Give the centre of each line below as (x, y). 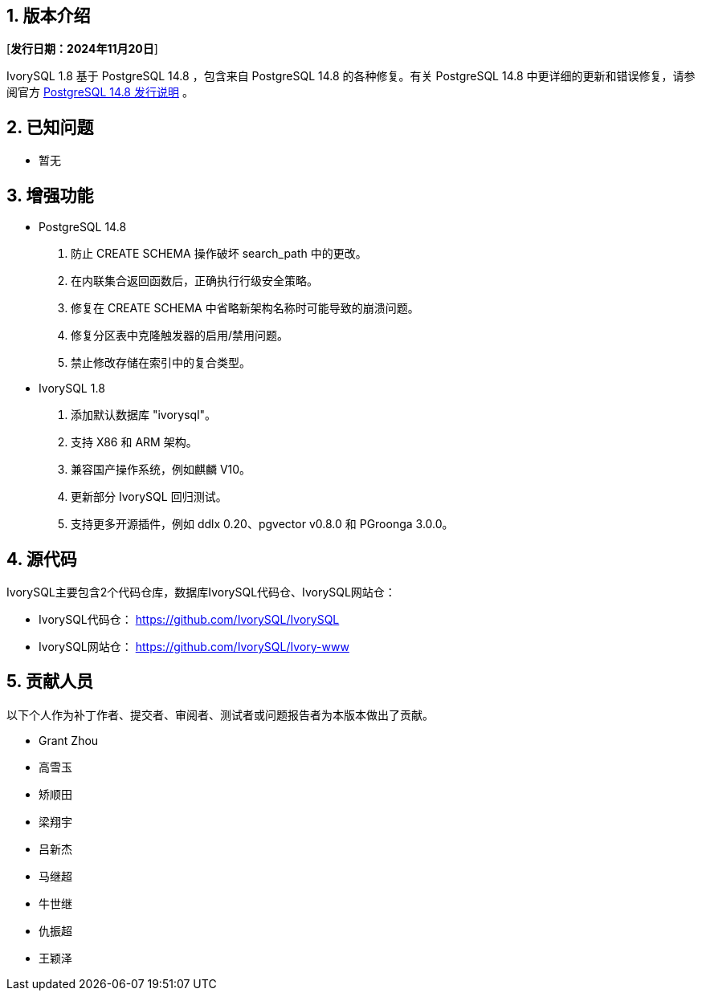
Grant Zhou (69, 740)
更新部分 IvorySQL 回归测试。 (149, 497)
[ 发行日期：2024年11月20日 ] (82, 49)
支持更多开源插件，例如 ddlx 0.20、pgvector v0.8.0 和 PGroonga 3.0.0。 (262, 524)
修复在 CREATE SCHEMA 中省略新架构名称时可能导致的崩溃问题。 (245, 308)
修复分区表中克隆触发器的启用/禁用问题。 (180, 336)
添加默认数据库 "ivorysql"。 (144, 415)
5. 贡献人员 (50, 682)
